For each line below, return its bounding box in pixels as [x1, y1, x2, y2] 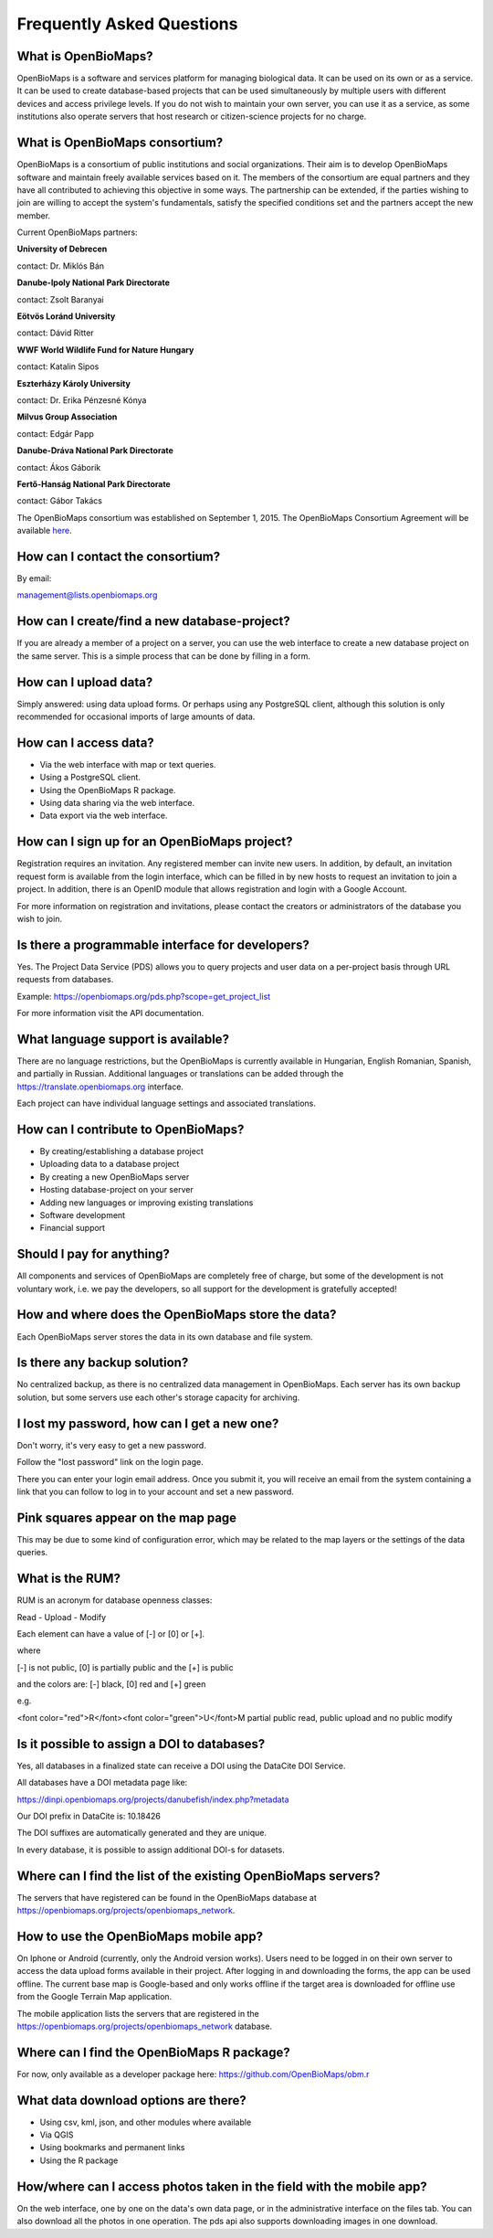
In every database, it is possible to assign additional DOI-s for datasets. [16, 1844, 285, 1855]
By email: [16, 573, 52, 584]
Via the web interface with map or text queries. [39, 758, 216, 769]
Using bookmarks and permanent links [39, 2142, 186, 2153]
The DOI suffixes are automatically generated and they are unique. [16, 1828, 267, 1839]
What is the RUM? [16, 1571, 121, 1586]
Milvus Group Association [16, 411, 118, 422]
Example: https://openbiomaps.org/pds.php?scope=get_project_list [16, 991, 271, 1002]
